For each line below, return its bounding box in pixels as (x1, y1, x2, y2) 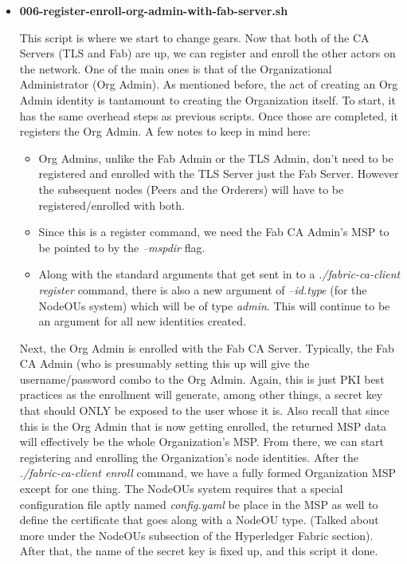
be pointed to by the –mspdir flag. (38, 239, 205, 255)
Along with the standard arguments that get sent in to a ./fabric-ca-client (38, 266, 401, 282)
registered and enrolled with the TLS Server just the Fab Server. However (38, 165, 399, 182)
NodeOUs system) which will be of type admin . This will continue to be (38, 297, 390, 314)
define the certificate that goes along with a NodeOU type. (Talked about (19, 511, 379, 528)
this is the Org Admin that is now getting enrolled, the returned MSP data (19, 417, 387, 434)
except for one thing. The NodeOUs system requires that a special (19, 480, 343, 497)
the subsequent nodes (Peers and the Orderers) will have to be (38, 180, 344, 197)
